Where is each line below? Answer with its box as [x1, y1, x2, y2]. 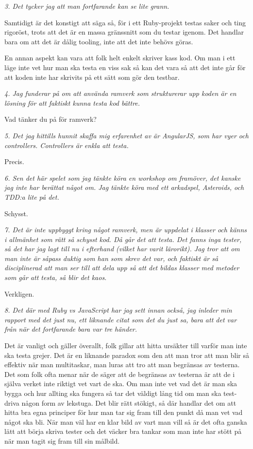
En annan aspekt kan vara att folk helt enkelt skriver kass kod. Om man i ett [4, 53, 236, 63]
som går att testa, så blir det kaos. [4, 272, 107, 282]
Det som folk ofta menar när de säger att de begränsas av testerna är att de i [4, 369, 235, 379]
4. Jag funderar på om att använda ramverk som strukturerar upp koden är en [4, 88, 236, 98]
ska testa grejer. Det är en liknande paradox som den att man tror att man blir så [4, 350, 249, 360]
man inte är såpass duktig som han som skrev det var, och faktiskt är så [4, 253, 219, 263]
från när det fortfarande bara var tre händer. [4, 324, 137, 334]
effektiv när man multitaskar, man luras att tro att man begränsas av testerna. [4, 359, 240, 370]
